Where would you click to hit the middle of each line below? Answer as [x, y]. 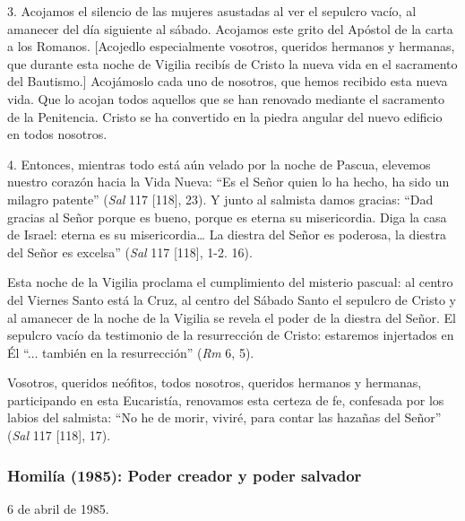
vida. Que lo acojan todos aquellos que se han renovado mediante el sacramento [226, 98]
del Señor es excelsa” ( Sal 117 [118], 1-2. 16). [130, 252]
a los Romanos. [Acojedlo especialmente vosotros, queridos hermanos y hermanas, [231, 46]
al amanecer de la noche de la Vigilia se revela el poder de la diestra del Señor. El [232, 317]
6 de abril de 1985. [58, 508]
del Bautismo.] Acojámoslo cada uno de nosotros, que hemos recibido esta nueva [228, 81]
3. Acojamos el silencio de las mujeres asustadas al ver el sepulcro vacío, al [212, 11]
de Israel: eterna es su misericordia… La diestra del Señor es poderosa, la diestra [227, 234]
